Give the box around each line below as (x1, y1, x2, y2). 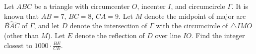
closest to (4, 40, 32, 50)
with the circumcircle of (156, 20, 228, 31)
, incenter (137, 1, 166, 11)
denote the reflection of (74, 30, 145, 40)
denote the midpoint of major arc (144, 10, 246, 21)
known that (4, 10, 39, 21)
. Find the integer (191, 30, 245, 40)
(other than (4, 30, 39, 40)
